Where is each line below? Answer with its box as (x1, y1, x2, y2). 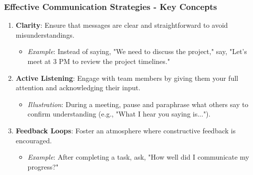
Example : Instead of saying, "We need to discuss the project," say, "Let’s (27, 46, 247, 57)
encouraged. (15, 135, 52, 145)
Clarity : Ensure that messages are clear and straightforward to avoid (15, 20, 228, 30)
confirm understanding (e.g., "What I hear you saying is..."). (27, 109, 211, 119)
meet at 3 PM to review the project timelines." (27, 56, 170, 66)
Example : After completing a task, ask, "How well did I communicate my (27, 152, 250, 162)
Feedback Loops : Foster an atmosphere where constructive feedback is (15, 125, 236, 135)
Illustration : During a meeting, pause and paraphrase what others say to (27, 99, 249, 109)
